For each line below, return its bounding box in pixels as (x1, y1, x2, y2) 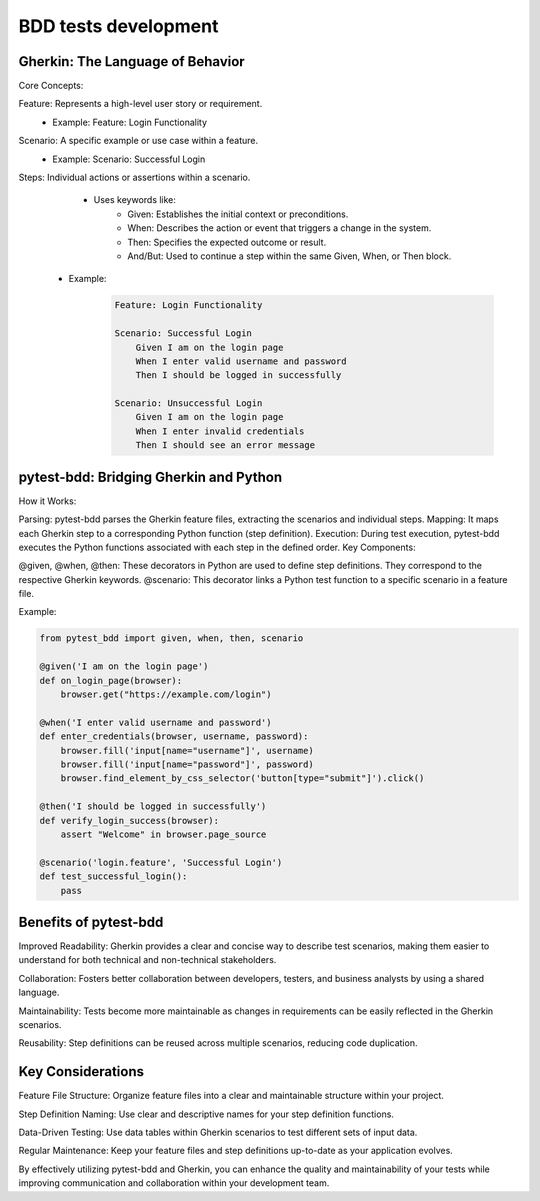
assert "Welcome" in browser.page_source (60, 828, 267, 840)
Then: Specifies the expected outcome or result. (127, 236, 327, 248)
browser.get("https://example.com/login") (60, 689, 272, 700)
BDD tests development (18, 15, 219, 37)
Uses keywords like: (93, 194, 177, 206)
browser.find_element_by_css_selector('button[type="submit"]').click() (60, 773, 425, 784)
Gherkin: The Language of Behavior (18, 53, 245, 70)
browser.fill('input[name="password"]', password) (60, 758, 314, 770)
